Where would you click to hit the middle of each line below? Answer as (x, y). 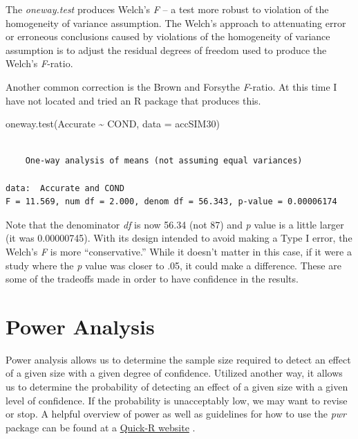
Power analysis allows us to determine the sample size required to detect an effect (178, 359)
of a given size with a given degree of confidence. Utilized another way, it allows (174, 373)
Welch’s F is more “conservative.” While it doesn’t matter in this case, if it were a (179, 251)
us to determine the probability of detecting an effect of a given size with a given (177, 386)
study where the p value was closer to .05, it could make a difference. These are (173, 265)
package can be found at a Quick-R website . (101, 427)
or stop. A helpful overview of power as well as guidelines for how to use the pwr (176, 414)
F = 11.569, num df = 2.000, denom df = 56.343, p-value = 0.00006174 (171, 202)
